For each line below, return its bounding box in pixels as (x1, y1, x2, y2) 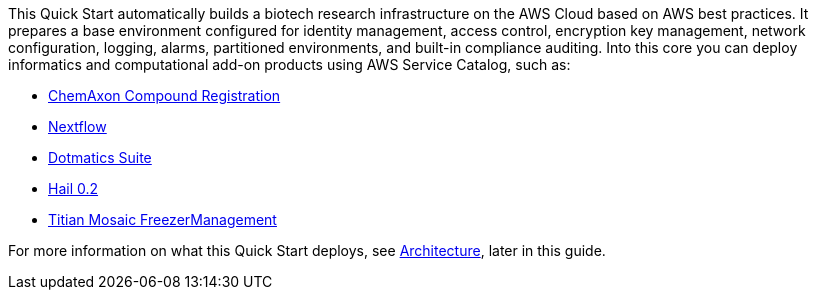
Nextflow (48, 118, 107, 135)
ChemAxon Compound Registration (48, 87, 281, 104)
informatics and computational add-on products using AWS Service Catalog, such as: (8, 56, 571, 73)
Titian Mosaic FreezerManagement (48, 211, 277, 228)
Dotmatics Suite (48, 149, 152, 166)
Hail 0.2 (48, 180, 99, 197)
